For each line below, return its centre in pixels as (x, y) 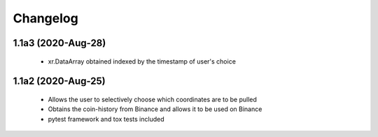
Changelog (45, 18)
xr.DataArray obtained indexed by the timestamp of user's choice (142, 61)
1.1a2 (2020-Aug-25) (59, 81)
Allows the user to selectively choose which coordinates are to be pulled (152, 99)
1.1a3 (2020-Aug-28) (59, 43)
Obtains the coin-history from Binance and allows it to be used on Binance (155, 109)
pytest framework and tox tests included (106, 119)
